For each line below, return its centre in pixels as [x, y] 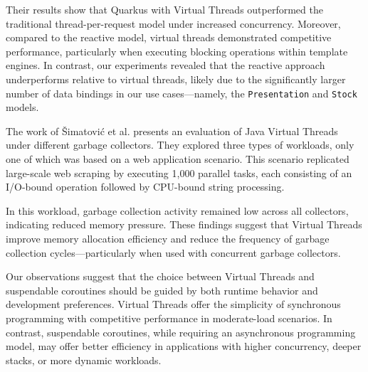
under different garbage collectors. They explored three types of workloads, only [180, 145]
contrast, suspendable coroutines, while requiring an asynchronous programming [181, 332]
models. [22, 107]
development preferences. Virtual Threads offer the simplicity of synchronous [173, 304]
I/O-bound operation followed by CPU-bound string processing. [145, 187]
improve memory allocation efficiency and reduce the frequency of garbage [168, 238]
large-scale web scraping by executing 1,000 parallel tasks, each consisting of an [179, 172]
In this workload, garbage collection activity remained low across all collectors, [177, 210]
